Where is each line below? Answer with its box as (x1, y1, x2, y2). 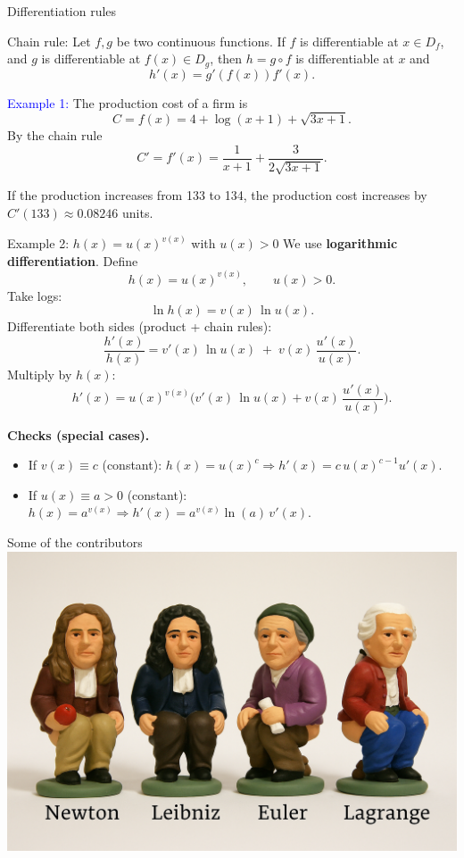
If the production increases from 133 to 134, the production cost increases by (7, 186, 427, 204)
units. (121, 204, 153, 222)
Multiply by (7, 364, 72, 383)
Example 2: (7, 234, 70, 253)
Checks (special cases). (7, 425, 150, 444)
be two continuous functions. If (116, 31, 286, 50)
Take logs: (7, 286, 62, 304)
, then (210, 49, 243, 68)
